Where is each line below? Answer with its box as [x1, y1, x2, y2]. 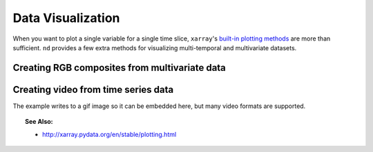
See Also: [25, 118, 53, 126]
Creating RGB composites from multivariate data [12, 62, 226, 74]
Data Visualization [12, 10, 120, 25]
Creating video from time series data [12, 83, 174, 96]
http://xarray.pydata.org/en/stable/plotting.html [42, 130, 177, 138]
